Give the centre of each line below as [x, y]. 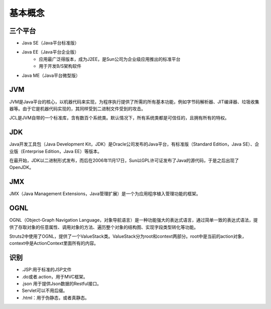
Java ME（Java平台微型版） [51, 75]
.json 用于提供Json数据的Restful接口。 [61, 284]
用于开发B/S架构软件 [60, 66]
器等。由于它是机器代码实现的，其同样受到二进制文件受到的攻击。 [77, 108]
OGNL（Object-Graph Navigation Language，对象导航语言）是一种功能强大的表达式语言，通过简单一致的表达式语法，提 [133, 220]
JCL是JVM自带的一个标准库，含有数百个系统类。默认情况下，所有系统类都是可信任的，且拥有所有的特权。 [119, 118]
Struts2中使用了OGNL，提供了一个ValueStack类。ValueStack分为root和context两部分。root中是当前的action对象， [128, 236]
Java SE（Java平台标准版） [50, 43]
